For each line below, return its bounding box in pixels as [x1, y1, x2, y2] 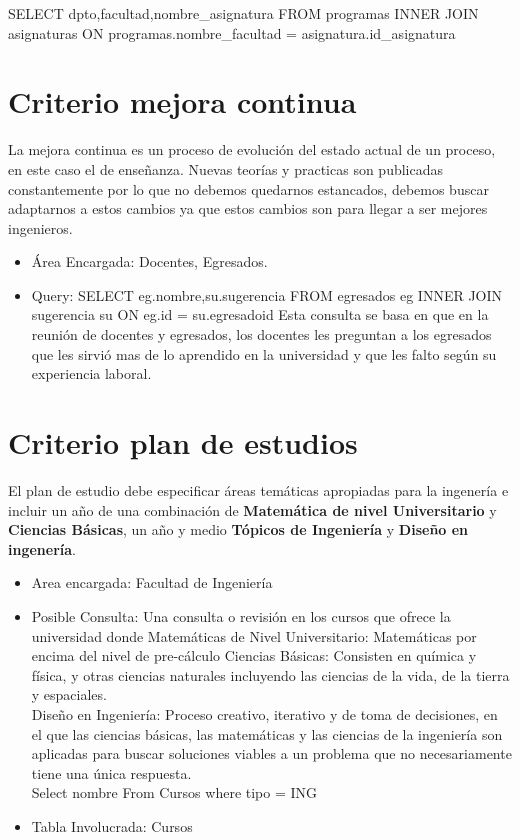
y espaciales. [31, 684, 107, 705]
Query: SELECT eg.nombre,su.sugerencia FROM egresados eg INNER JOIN [31, 284, 503, 305]
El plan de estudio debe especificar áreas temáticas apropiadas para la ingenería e [8, 479, 509, 500]
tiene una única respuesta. [31, 762, 192, 783]
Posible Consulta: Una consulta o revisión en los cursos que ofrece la [31, 605, 451, 626]
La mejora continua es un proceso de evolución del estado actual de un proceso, [8, 139, 496, 160]
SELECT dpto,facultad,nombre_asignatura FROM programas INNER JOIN [8, 3, 479, 23]
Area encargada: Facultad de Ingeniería [31, 572, 273, 593]
